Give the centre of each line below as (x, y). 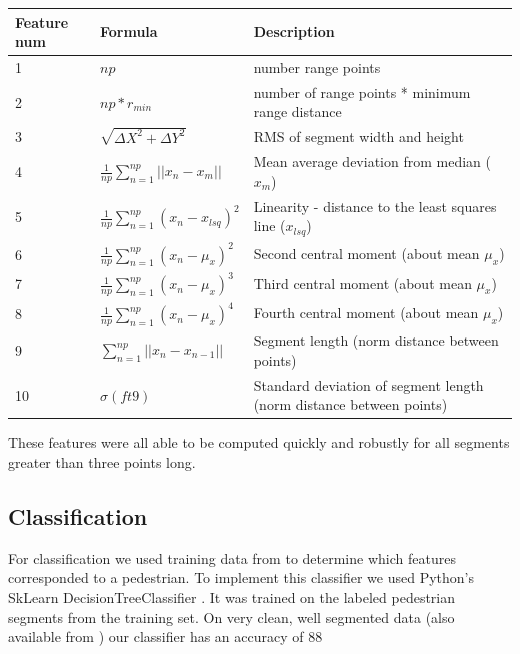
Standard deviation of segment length (368, 384)
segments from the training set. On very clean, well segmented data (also (231, 616)
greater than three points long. (102, 462)
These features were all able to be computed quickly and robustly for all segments (259, 442)
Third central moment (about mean (362, 282)
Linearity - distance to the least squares (375, 205)
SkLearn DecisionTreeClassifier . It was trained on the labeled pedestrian (232, 597)
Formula (128, 31)
